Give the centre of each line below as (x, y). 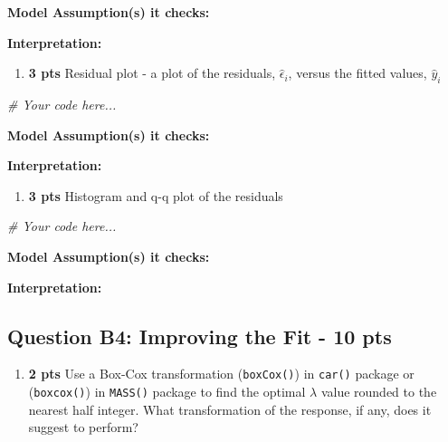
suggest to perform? (83, 427)
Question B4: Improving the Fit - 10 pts (200, 336)
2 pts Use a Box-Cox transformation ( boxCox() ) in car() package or (221, 374)
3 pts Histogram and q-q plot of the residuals (156, 195)
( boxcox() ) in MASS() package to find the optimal (167, 391)
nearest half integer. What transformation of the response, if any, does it (230, 409)
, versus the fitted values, (357, 73)
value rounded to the (379, 391)
